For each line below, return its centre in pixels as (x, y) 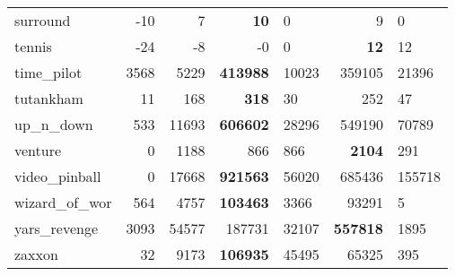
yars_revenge (57, 228)
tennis (33, 46)
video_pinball (58, 176)
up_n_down (54, 124)
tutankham (49, 98)
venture (38, 150)
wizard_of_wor (63, 202)
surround (43, 20)
